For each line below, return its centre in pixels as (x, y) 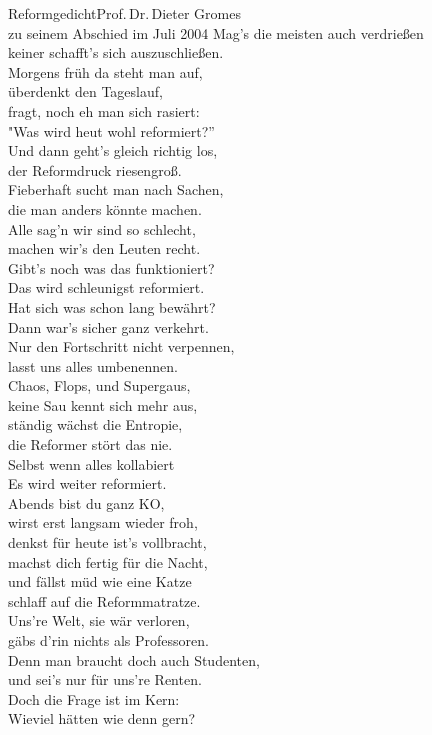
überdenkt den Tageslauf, (85, 91)
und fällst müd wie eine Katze (100, 581)
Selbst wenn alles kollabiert (91, 463)
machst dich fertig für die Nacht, (108, 561)
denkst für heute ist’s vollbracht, (107, 542)
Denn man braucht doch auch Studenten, (134, 659)
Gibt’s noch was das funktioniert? (111, 267)
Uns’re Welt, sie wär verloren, (99, 620)
